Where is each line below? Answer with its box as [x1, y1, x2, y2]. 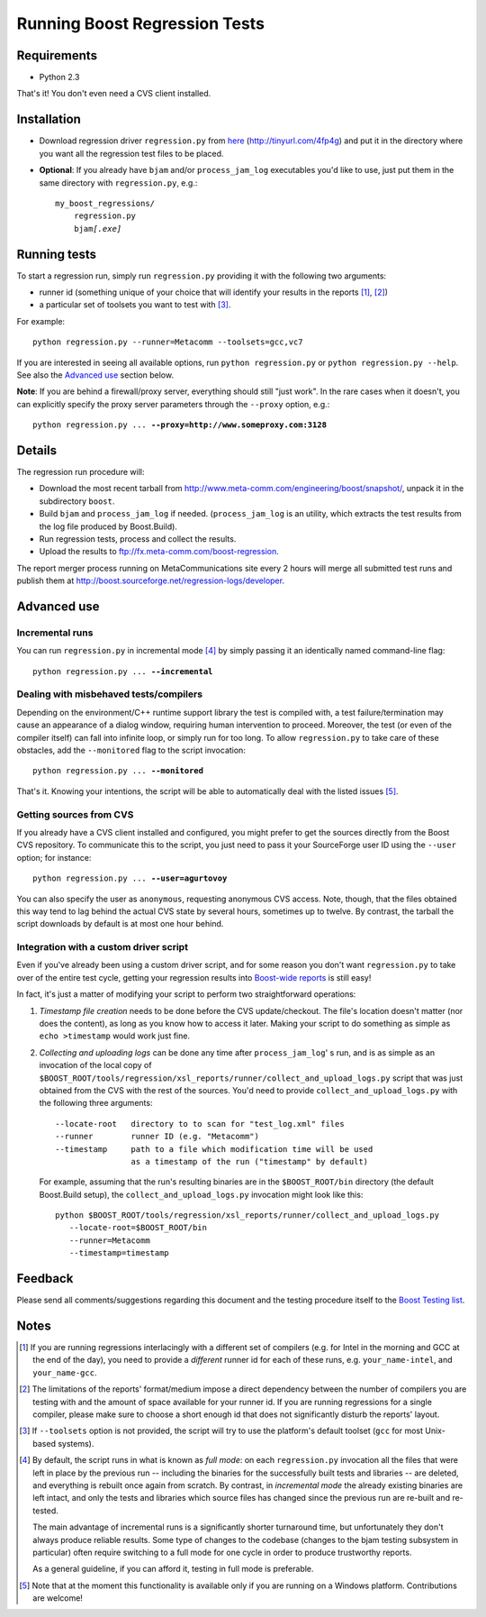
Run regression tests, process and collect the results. [39, 533, 237, 544]
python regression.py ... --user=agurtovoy [32, 873, 228, 883]
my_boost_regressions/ [55, 198, 156, 208]
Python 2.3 [39, 72, 80, 83]
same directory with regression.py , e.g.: [39, 177, 198, 188]
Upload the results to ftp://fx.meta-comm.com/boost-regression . [39, 546, 279, 557]
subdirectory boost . [39, 496, 115, 507]
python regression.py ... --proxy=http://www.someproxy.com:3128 [32, 420, 328, 430]
